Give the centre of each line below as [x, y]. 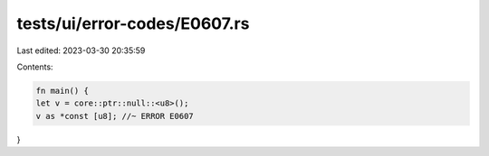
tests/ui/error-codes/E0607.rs [133, 23]
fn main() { [62, 91]
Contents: [35, 67]
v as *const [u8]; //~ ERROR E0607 [115, 116]
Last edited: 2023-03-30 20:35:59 [81, 50]
